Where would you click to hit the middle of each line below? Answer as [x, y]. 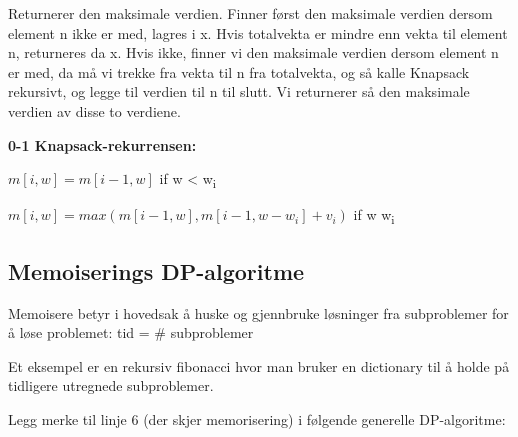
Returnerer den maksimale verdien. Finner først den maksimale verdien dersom [250, 13]
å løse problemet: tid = [79, 332]
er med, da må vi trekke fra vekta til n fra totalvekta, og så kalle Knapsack [239, 71]
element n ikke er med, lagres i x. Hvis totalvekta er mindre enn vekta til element [258, 32]
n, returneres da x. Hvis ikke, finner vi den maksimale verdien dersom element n [253, 52]
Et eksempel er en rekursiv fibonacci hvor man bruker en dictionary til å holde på [259, 365]
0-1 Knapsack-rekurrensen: [102, 144]
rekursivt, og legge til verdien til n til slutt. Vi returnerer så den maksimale [239, 91]
